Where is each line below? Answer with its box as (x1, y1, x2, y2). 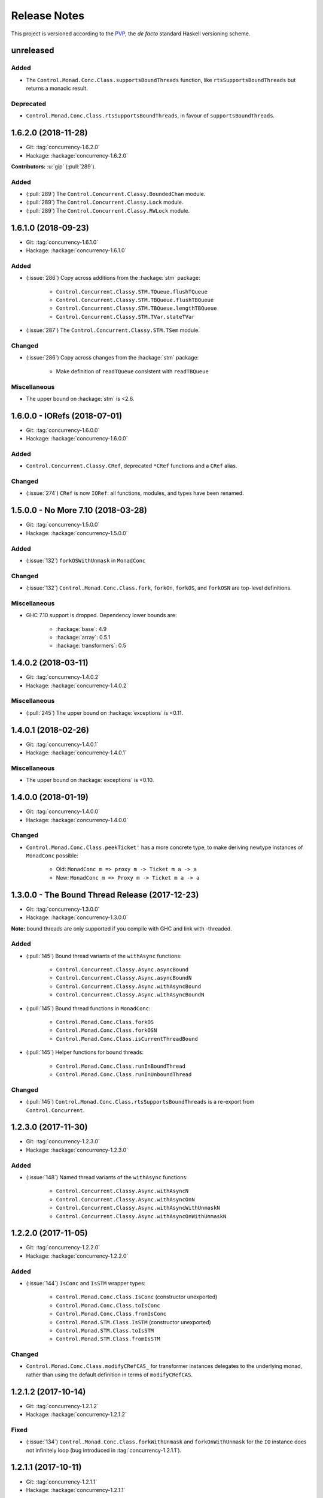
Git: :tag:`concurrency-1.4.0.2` (26, 674, 100, 681)
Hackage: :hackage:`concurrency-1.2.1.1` (26, 1486, 126, 1493)
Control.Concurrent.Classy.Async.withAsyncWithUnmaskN (56, 1204, 221, 1212)
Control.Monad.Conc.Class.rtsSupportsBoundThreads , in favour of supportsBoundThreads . (26, 112, 275, 119)
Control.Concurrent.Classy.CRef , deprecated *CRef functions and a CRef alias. (26, 462, 237, 470)
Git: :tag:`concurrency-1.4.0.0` (26, 808, 100, 815)
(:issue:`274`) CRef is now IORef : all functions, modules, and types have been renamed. (26, 490, 245, 497)
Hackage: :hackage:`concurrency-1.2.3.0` (26, 1146, 129, 1153)
